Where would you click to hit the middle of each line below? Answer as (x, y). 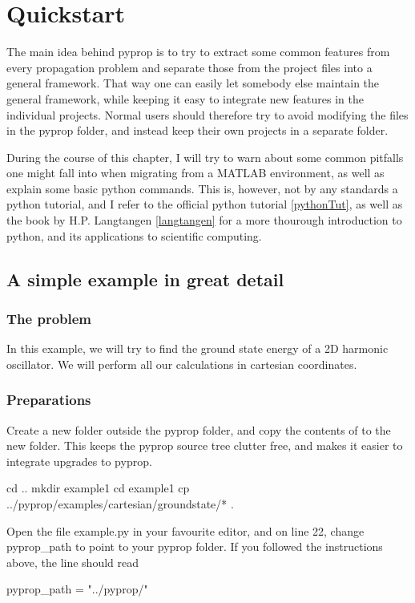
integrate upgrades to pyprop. (79, 461)
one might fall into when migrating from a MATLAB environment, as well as (195, 173)
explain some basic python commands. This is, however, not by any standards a (202, 188)
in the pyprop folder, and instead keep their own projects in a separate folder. (197, 130)
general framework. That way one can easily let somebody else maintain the (193, 83)
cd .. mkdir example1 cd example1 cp (98, 488)
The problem (49, 318)
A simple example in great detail (145, 279)
